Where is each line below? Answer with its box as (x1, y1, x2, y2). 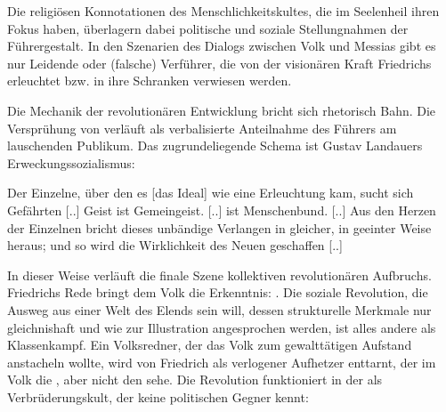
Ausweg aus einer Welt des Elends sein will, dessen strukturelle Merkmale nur (7, 300, 432, 319)
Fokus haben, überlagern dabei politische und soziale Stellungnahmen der (7, 19, 409, 37)
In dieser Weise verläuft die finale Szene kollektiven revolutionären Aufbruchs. (7, 265, 432, 284)
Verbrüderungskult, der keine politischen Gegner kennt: (7, 387, 309, 406)
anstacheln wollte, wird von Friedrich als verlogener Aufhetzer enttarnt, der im (7, 352, 436, 371)
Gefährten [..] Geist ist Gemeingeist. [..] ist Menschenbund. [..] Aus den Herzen (7, 200, 436, 219)
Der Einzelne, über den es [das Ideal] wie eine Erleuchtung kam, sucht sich (7, 183, 414, 202)
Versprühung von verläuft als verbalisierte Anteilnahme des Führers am (7, 118, 397, 137)
